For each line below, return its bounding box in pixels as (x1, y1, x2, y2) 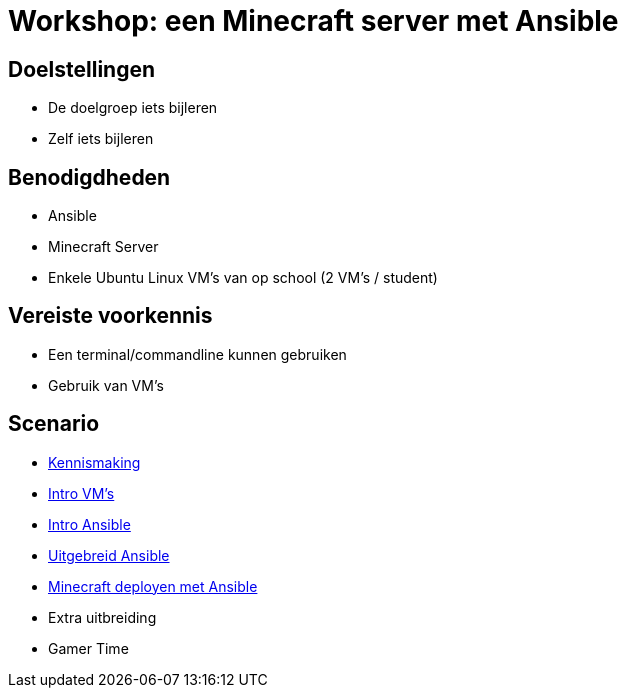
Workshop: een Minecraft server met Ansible (8, 4, 619, 38)
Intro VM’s (48, 484, 115, 502)
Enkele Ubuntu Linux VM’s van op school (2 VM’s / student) (48, 269, 438, 287)
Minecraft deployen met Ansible (48, 577, 258, 595)
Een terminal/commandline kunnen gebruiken (48, 345, 347, 363)
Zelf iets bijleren (48, 130, 154, 148)
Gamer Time (48, 639, 129, 657)
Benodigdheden (8, 164, 171, 190)
